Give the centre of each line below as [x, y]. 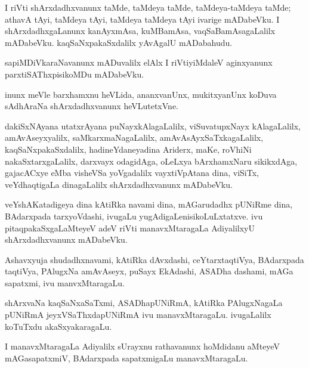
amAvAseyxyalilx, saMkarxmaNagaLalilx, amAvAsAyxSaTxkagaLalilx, [134, 137]
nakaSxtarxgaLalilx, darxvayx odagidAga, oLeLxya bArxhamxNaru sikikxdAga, [151, 161]
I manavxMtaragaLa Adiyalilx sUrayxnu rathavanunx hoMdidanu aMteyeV [142, 346]
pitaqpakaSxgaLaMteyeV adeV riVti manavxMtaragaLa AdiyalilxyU [130, 228]
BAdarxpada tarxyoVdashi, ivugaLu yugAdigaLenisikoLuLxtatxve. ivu [134, 216]
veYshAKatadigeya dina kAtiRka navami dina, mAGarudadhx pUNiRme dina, [149, 204]
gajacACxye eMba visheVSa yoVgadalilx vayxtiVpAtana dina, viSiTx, [132, 173]
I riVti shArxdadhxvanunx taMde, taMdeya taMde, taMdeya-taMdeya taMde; [148, 7]
